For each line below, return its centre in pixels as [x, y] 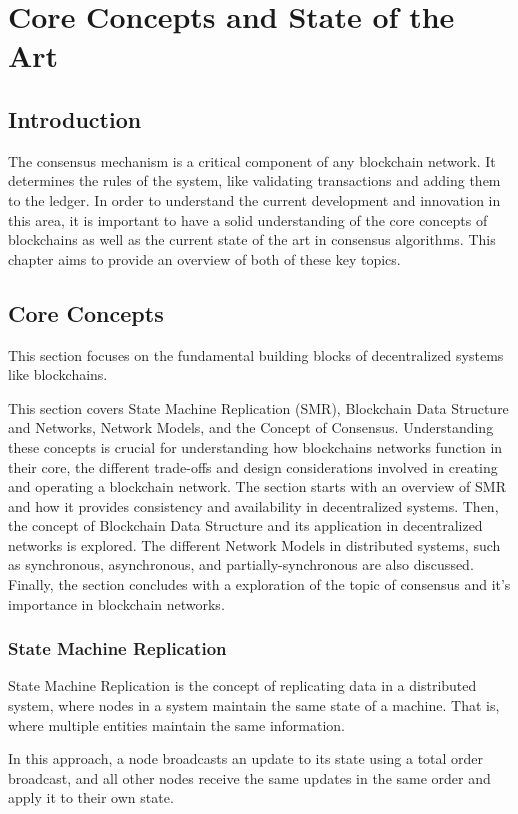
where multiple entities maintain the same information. [177, 724]
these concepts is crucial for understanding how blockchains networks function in [255, 446]
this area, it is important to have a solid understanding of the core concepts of [248, 219]
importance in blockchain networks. [116, 603]
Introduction [75, 118]
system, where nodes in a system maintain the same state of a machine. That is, [254, 705]
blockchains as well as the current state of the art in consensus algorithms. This [252, 239]
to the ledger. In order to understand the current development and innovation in [254, 199]
